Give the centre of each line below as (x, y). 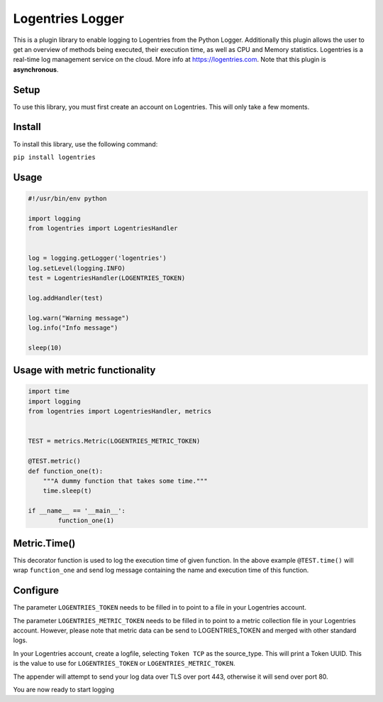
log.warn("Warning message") (79, 318)
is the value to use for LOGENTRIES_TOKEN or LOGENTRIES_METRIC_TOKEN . (124, 664)
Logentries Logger (68, 18)
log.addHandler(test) (66, 298)
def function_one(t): (66, 471)
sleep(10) (45, 347)
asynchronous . (36, 69)
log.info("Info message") (73, 328)
